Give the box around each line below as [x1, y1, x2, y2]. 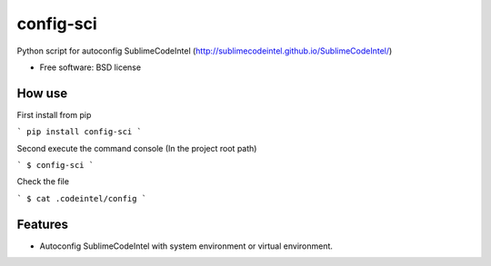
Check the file [16, 176, 70, 187]
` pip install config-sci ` [16, 127, 143, 137]
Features [16, 216, 68, 232]
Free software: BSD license [39, 62, 141, 73]
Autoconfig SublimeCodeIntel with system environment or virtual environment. [39, 241, 334, 251]
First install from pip [16, 109, 92, 120]
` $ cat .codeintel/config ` [16, 193, 147, 203]
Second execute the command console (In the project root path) [16, 143, 257, 153]
